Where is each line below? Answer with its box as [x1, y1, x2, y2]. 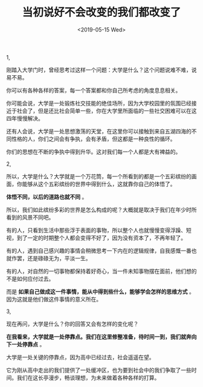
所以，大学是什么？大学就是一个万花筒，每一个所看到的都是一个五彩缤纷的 [6, 172, 192, 180]
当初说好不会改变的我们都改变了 [22, 5, 181, 19]
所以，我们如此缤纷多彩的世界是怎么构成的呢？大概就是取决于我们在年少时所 [6, 206, 197, 213]
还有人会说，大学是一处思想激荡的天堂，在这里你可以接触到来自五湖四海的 [6, 127, 192, 135]
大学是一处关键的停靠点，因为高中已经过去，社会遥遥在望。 [6, 353, 155, 361]
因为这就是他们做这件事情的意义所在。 [6, 295, 101, 303]
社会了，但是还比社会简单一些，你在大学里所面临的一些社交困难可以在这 [16, 107, 197, 114]
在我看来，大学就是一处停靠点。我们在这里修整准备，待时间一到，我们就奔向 [6, 333, 197, 340]
